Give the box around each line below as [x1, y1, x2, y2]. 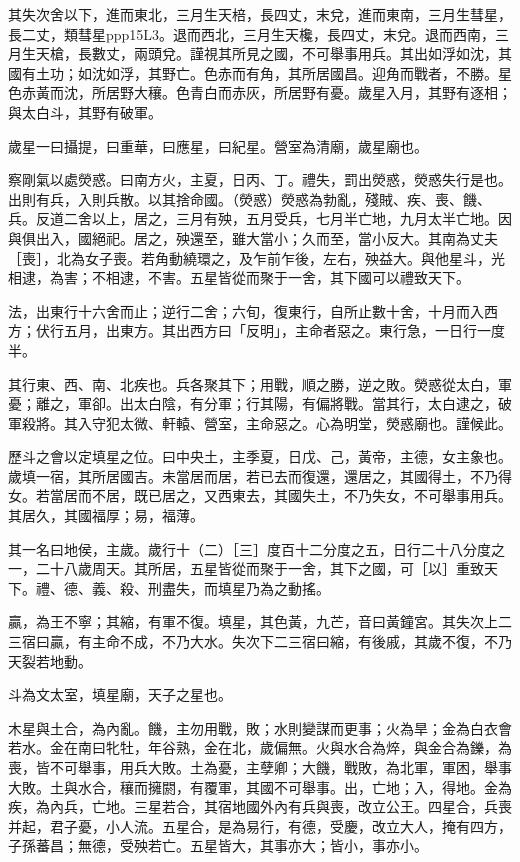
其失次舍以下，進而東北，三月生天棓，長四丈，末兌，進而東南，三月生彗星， [8, 4, 512, 24]
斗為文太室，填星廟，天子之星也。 [8, 684, 232, 705]
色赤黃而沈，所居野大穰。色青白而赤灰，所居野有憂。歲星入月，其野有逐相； [8, 82, 512, 103]
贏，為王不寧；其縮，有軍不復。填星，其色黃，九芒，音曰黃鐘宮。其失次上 [8, 611, 498, 632]
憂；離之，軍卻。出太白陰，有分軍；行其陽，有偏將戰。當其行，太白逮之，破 [8, 393, 512, 414]
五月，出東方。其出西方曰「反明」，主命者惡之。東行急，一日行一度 [63, 320, 505, 341]
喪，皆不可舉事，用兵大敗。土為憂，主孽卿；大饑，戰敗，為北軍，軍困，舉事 [8, 757, 512, 777]
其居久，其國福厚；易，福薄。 [8, 505, 204, 526]
